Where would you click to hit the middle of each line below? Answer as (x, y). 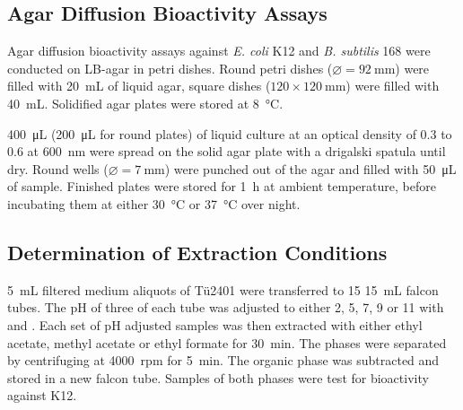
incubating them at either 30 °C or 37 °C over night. (154, 203)
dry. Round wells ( (58, 168)
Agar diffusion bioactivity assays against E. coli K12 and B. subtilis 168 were (219, 51)
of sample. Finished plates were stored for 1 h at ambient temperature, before (222, 186)
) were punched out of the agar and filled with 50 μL (310, 168)
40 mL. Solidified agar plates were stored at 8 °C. (145, 103)
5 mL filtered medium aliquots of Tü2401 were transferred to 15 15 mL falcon (223, 289)
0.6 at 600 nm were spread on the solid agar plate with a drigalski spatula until (227, 151)
